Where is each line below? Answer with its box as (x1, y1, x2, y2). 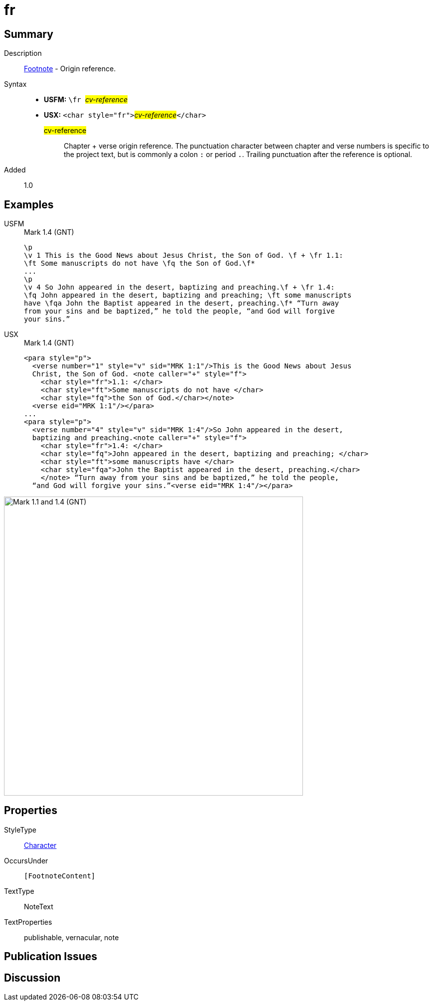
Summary (4, 27, 53, 40)
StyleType (4, 825, 36, 834)
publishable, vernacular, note (24, 933, 119, 942)
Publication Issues (4, 950, 98, 963)
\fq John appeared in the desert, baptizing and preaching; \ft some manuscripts (24, 291, 352, 300)
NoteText (24, 902, 53, 911)
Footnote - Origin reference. (24, 64, 116, 73)
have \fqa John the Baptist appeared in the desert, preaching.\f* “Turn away (24, 299, 339, 308)
